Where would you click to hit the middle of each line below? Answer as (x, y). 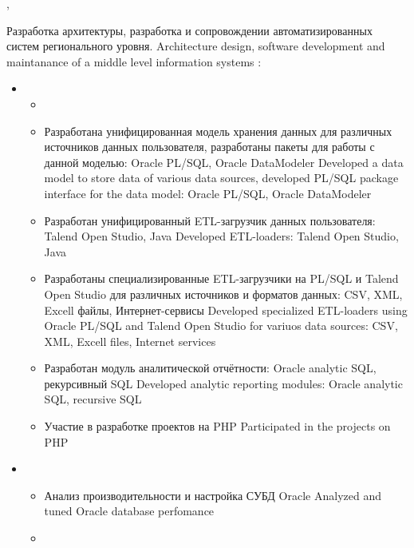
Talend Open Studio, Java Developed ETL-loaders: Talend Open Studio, (221, 236)
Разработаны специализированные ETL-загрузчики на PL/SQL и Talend (221, 278)
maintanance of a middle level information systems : (134, 61)
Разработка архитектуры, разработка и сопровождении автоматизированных (189, 30)
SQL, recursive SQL (93, 399)
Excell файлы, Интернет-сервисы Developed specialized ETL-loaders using (226, 310)
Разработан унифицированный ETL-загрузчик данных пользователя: (210, 220)
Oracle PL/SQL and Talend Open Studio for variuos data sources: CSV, (221, 326)
